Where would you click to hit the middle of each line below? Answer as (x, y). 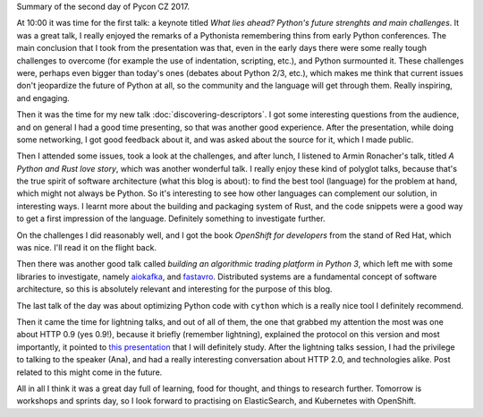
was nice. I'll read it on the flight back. (86, 248)
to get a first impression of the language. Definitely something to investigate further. (171, 218)
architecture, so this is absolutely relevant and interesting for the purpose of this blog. (174, 289)
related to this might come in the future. (89, 372)
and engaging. (43, 98)
